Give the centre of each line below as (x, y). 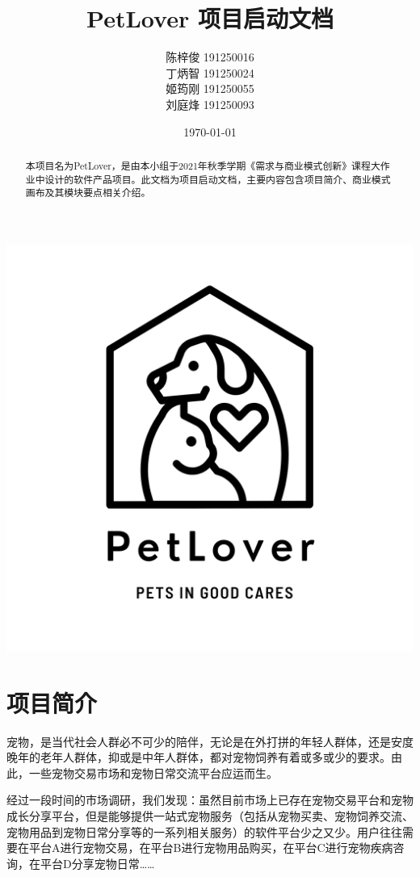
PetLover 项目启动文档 (210, 18)
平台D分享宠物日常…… (97, 863)
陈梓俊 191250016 (210, 57)
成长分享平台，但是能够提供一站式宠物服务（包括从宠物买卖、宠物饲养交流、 (210, 815)
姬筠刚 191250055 (210, 88)
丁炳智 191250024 (210, 72)
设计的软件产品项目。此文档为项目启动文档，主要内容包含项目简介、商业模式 (218, 179)
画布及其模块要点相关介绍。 (88, 193)
